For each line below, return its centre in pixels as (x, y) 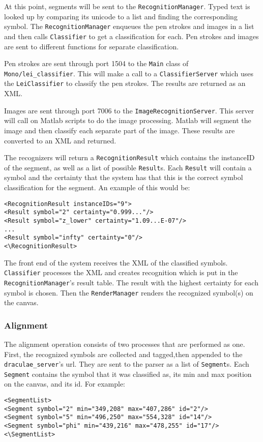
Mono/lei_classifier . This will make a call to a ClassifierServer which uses (129, 73)
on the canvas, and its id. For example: (65, 384)
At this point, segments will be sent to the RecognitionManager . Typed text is (127, 6)
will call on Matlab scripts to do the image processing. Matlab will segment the (128, 120)
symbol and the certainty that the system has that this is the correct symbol (124, 177)
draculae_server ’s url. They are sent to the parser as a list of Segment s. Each (127, 364)
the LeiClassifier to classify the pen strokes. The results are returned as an (125, 83)
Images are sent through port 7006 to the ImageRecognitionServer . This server (129, 110)
